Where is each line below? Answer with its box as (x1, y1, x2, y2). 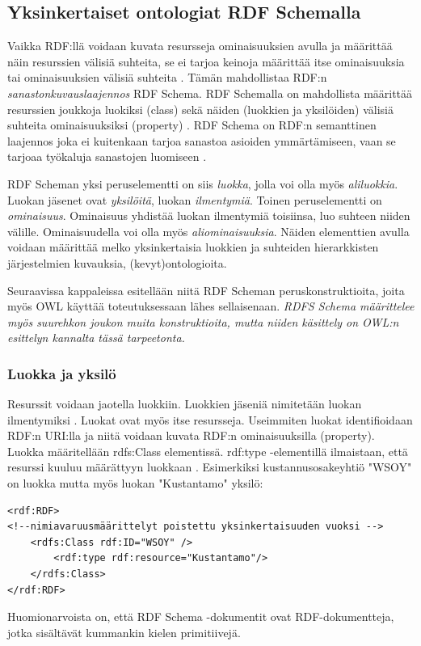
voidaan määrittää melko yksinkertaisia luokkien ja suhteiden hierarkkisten (7, 239, 379, 255)
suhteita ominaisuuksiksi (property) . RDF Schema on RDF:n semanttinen (7, 116, 377, 133)
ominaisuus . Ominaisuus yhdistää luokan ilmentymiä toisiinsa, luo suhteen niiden (7, 207, 410, 224)
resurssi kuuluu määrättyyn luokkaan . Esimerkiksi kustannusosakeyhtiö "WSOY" (7, 458, 412, 475)
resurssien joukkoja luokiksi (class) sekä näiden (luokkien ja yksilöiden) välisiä (7, 100, 394, 117)
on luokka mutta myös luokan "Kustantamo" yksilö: (7, 475, 263, 492)
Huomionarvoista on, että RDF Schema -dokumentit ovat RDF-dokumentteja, (7, 608, 394, 625)
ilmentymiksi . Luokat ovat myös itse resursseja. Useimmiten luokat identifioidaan (7, 411, 413, 428)
